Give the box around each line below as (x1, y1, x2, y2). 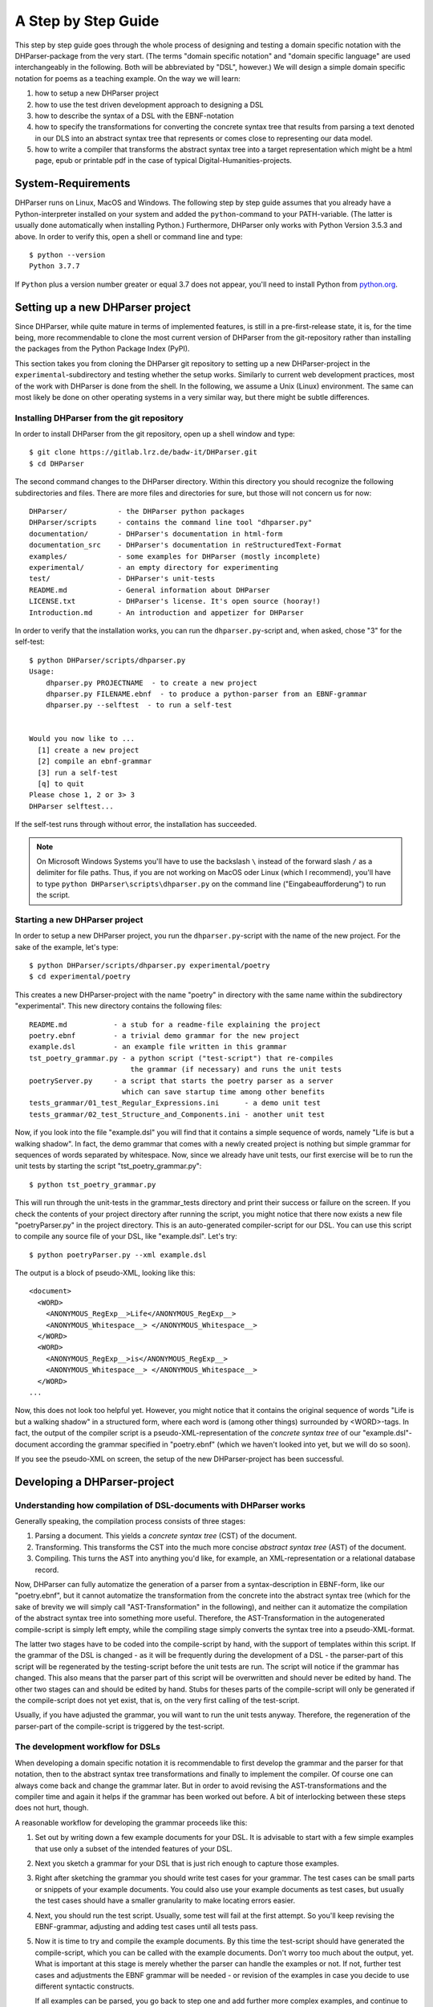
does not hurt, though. (14, 1803, 89, 1813)
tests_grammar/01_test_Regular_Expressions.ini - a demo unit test (29, 1098, 321, 1108)
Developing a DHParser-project (14, 1475, 175, 1488)
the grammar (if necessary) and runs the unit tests (130, 1065, 342, 1074)
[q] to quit (37, 780, 84, 788)
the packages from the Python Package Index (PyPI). (14, 344, 190, 353)
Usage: (29, 667, 55, 676)
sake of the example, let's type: (14, 942, 119, 951)
